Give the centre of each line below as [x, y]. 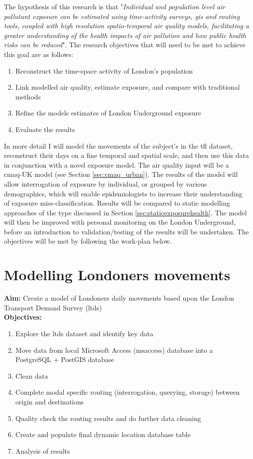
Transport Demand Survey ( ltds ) [53, 307]
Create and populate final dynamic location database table [103, 434]
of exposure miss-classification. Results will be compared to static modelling [117, 203]
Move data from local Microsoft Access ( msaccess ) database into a [114, 350]
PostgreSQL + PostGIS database [65, 359]
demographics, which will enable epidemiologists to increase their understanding [123, 193]
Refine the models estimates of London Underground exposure [108, 113]
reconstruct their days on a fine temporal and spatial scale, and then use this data [126, 155]
